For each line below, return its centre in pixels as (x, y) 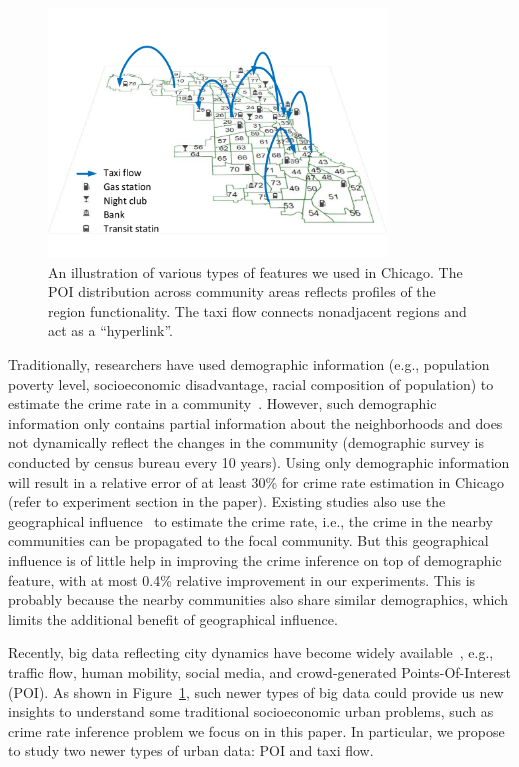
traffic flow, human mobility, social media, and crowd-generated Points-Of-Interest (260, 671)
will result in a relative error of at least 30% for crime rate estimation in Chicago (256, 481)
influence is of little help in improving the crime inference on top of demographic (255, 559)
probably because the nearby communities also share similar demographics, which (258, 599)
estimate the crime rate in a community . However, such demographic (222, 403)
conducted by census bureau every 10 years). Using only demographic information (259, 462)
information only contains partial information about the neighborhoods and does (255, 422)
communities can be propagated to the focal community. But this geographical (248, 540)
